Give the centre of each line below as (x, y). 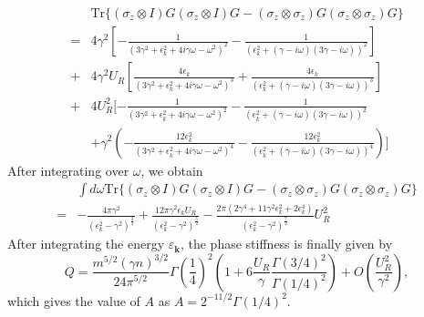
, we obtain (172, 170)
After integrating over (68, 170)
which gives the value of (74, 300)
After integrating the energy (86, 244)
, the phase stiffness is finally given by (286, 244)
